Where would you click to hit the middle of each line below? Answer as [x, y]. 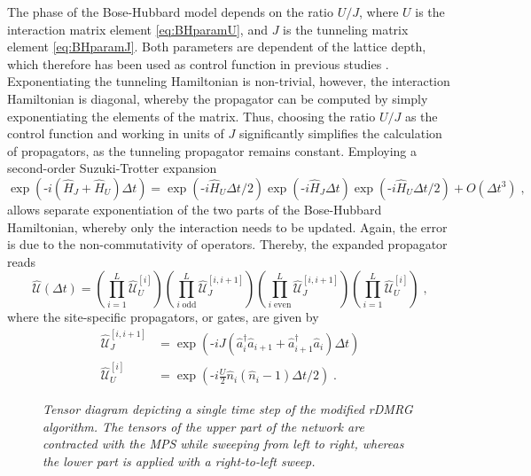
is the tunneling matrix [346, 29]
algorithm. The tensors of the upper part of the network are [203, 426]
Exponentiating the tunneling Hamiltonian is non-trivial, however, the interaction [229, 81]
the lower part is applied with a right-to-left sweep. [179, 461]
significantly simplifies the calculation [340, 133]
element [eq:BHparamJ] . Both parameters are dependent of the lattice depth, [217, 47]
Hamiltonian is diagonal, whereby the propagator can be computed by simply [218, 98]
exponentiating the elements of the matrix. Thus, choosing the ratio [191, 116]
